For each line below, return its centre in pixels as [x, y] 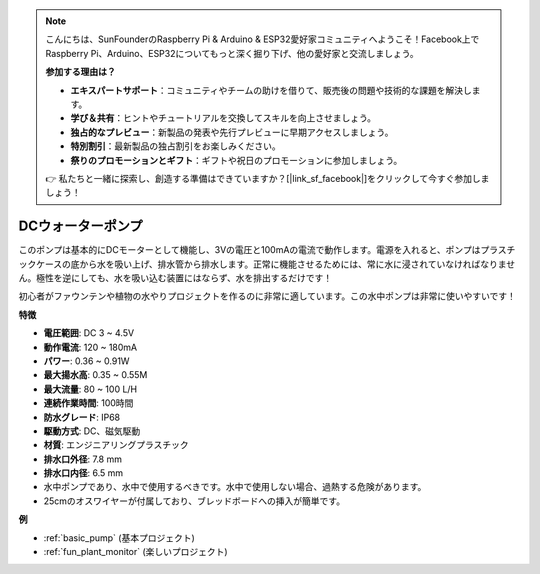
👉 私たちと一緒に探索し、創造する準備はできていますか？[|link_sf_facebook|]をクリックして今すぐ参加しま [267, 178]
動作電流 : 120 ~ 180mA [90, 347]
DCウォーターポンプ [81, 226]
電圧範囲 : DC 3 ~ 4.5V [89, 333]
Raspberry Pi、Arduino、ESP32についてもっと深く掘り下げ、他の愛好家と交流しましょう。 [232, 53]
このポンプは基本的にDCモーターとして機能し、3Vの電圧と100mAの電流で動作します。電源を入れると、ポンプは [249, 250]
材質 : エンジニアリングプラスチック [116, 445]
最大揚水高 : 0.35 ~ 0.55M [95, 375]
